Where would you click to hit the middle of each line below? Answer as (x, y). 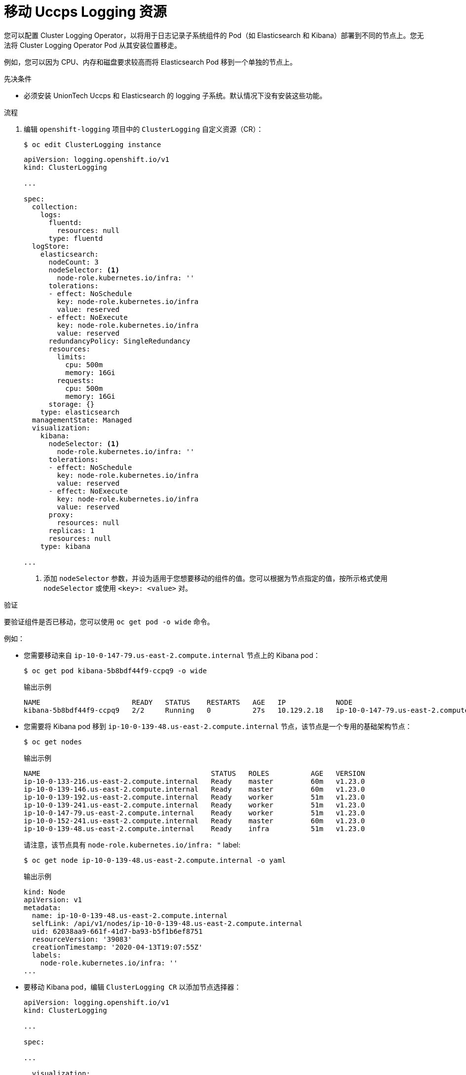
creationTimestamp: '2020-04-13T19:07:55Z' (117, 947)
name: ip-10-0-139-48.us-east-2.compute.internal (130, 915)
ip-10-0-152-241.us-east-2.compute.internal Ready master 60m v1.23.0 (194, 821)
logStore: (51, 246)
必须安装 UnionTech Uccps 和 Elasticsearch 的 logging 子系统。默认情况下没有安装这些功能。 (175, 95)
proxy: (61, 515)
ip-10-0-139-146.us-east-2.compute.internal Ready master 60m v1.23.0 (194, 789)
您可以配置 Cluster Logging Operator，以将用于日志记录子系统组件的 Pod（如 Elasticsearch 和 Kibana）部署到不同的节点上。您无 (214, 35)
